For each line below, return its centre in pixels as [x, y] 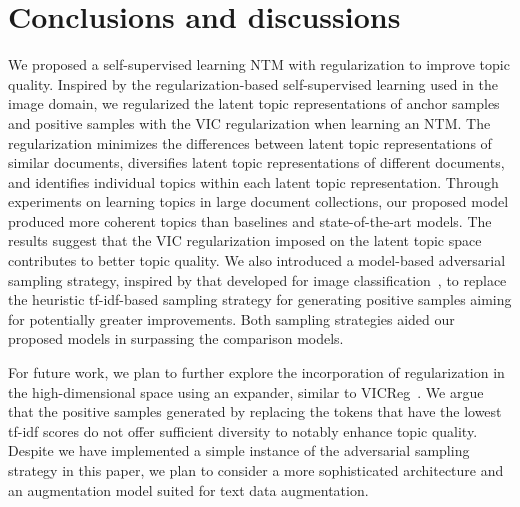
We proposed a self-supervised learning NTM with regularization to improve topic [259, 64]
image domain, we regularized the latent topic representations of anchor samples [254, 103]
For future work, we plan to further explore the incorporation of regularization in [256, 372]
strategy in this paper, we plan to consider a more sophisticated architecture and [256, 470]
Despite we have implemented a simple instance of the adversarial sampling [239, 450]
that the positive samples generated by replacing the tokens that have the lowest [255, 411]
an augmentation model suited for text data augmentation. [188, 489]
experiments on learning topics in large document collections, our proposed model [258, 201]
